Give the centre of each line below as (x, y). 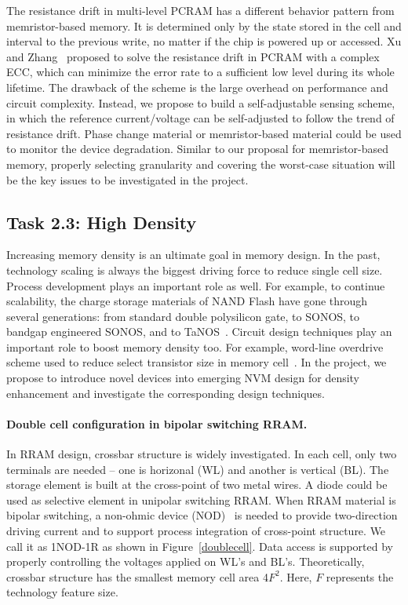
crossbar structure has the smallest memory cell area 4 (137, 576)
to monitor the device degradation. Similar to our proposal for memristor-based (198, 149)
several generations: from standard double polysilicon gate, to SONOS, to (183, 316)
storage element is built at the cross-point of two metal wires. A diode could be (197, 485)
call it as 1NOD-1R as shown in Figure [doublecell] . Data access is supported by (200, 546)
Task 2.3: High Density (102, 222)
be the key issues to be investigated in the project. (127, 179)
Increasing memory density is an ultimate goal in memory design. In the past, (193, 255)
